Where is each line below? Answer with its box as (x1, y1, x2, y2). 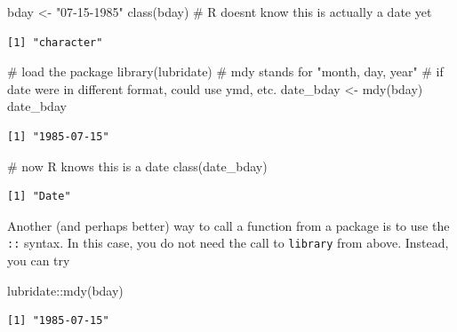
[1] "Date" (7, 190, 71, 203)
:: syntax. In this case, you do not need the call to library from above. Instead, (7, 233, 449, 252)
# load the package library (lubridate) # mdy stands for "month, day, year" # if (7, 62, 444, 81)
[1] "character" (7, 36, 103, 49)
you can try (7, 251, 70, 269)
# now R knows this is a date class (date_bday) (7, 156, 268, 175)
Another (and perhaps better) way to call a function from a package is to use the (7, 216, 450, 234)
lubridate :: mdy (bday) (7, 281, 124, 299)
